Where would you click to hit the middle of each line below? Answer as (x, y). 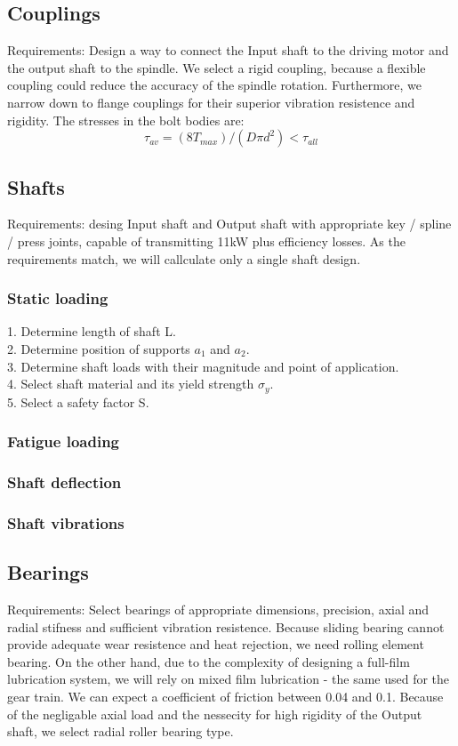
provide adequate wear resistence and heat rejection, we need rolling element (216, 644)
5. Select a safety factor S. (78, 401)
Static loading (58, 298)
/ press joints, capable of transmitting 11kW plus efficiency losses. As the (206, 241)
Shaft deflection (64, 481)
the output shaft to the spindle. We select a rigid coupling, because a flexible (217, 67)
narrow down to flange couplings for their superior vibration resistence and (211, 102)
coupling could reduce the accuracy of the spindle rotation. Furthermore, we (215, 85)
